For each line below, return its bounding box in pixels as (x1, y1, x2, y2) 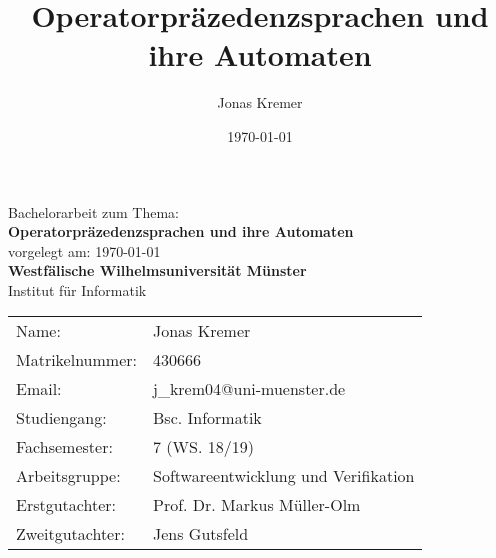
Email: (16, 377, 62, 401)
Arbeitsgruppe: (16, 464, 121, 488)
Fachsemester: (16, 435, 113, 459)
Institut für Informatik (8, 279, 147, 300)
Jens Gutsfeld (153, 522, 249, 546)
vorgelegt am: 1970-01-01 (8, 240, 161, 261)
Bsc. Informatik (153, 406, 262, 430)
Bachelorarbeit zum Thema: (8, 201, 179, 222)
